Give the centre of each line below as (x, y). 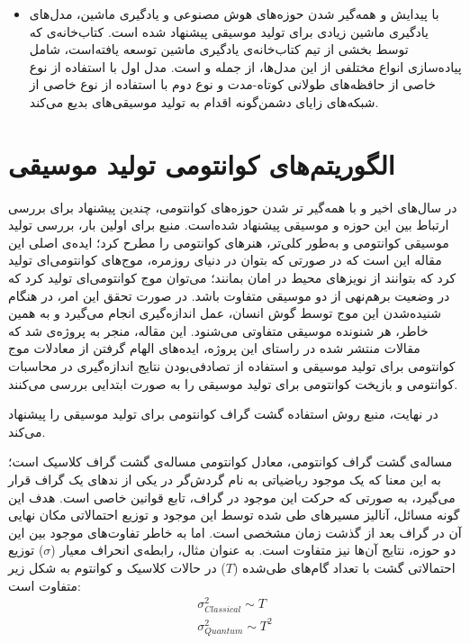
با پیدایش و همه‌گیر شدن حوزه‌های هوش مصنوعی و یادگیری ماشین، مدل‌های (234, 14)
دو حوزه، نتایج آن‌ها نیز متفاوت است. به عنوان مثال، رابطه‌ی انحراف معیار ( (253, 550)
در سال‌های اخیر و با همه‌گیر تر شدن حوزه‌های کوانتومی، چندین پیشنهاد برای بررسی (233, 207)
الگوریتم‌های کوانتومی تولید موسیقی (202, 163)
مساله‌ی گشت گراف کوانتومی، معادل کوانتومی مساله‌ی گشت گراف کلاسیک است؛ (230, 462)
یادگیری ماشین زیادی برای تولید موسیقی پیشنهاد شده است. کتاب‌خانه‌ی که (229, 31)
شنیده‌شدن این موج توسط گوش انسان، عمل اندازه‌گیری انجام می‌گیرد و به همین (225, 313)
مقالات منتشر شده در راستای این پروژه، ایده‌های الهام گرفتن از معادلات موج (214, 348)
